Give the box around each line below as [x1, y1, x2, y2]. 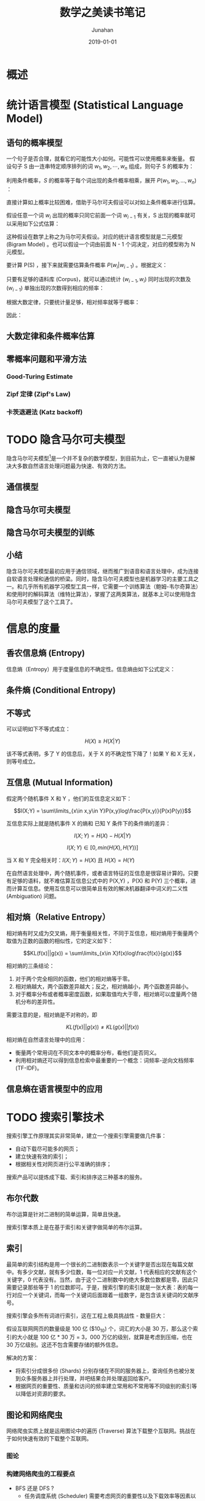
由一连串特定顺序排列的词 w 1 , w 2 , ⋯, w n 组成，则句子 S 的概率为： [28, 162, 194, 171]
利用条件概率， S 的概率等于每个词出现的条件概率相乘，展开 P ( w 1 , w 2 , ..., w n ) [6, 176, 197, 186]
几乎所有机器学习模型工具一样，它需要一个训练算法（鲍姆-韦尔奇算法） [22, 582, 199, 590]
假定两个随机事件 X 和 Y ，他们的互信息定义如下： [6, 794, 132, 802]
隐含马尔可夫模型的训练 [6, 527, 95, 538]
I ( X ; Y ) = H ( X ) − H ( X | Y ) [74, 832, 131, 839]
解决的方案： [6, 1354, 38, 1361]
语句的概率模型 [6, 137, 63, 148]
